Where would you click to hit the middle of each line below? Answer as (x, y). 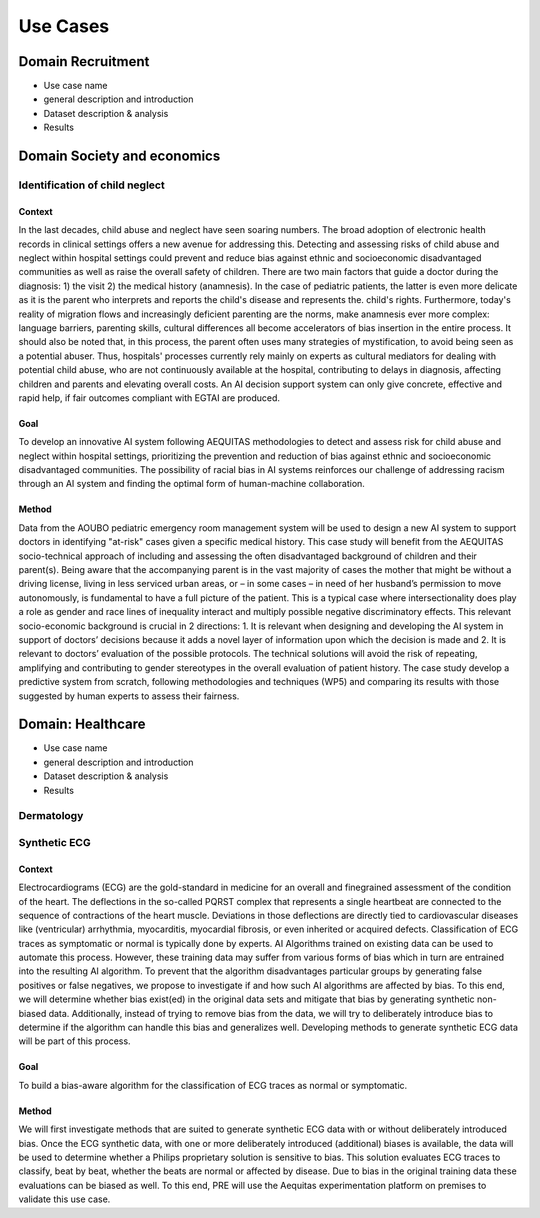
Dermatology (51, 816)
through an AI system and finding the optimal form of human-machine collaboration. (191, 484)
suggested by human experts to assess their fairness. (129, 696)
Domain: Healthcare (82, 724)
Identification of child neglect (91, 185)
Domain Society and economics (119, 156)
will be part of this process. (74, 1041)
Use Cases (64, 26)
